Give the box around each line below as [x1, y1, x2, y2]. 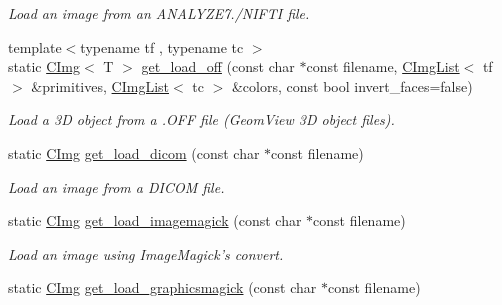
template [8, 36, 62, 57]
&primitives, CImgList [31, 75, 169, 96]
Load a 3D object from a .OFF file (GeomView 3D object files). [8, 109, 395, 130]
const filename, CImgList [306, 56, 460, 77]
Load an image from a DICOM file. [8, 176, 225, 197]
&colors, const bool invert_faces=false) [231, 75, 473, 96]
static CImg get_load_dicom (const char [8, 142, 260, 163]
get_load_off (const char [141, 56, 295, 77]
